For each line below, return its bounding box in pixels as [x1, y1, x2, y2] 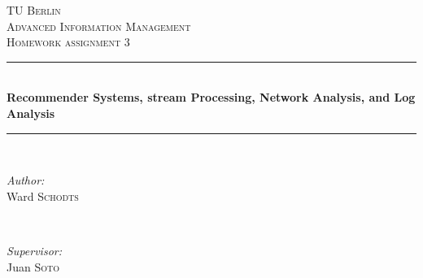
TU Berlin [7, 2, 61, 18]
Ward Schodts [7, 187, 79, 204]
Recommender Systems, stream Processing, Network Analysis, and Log [7, 89, 416, 106]
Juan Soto [7, 258, 60, 275]
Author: [7, 172, 45, 189]
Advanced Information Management [7, 17, 191, 34]
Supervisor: [7, 241, 62, 258]
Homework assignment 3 [7, 33, 130, 50]
